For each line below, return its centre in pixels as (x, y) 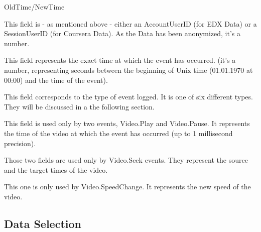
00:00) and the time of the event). (56, 80)
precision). (20, 143)
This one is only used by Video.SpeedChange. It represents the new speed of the (127, 187)
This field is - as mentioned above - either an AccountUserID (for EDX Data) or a (130, 23)
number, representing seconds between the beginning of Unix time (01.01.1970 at (128, 70)
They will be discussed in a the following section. (79, 106)
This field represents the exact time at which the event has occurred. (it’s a (120, 60)
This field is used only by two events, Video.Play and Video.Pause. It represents (127, 123)
